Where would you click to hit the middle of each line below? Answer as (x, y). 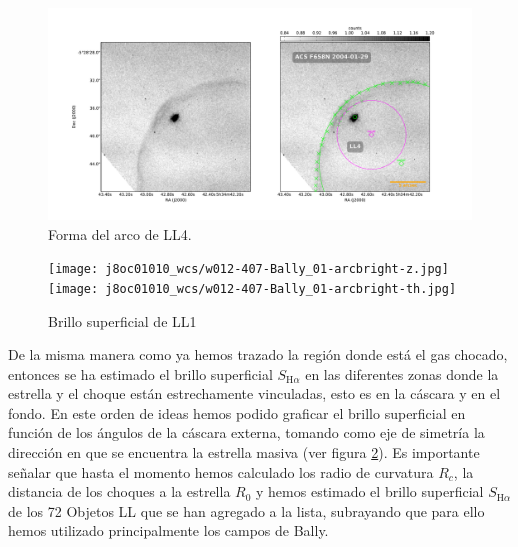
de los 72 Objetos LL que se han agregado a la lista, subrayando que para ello (246, 510)
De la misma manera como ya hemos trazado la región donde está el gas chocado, (258, 354)
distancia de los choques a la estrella (119, 491)
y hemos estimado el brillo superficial (370, 491)
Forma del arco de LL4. (120, 233)
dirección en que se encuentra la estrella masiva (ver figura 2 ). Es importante (244, 452)
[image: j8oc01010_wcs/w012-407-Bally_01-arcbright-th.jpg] (252, 288)
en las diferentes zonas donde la (402, 373)
